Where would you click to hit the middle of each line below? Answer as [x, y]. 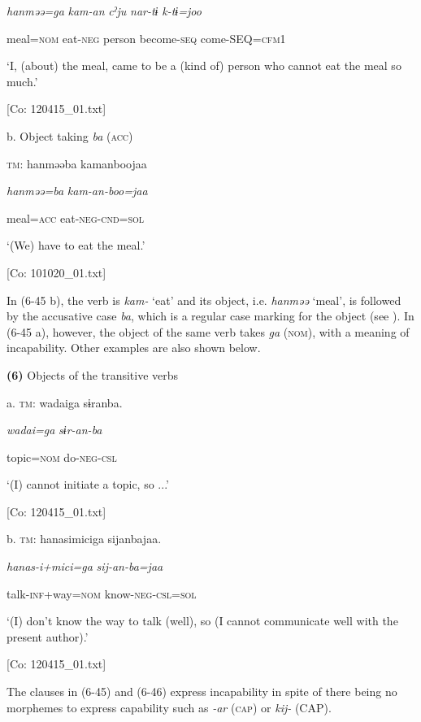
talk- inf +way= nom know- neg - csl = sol [102, 593]
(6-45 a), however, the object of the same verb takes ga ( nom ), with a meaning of [208, 331]
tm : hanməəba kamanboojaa [77, 163]
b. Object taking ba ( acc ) [70, 135]
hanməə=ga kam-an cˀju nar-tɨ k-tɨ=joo [104, 11]
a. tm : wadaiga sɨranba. [65, 402]
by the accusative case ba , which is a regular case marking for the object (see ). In [210, 316]
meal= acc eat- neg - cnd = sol [76, 217]
